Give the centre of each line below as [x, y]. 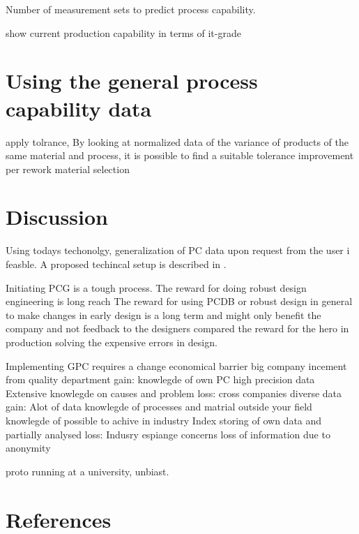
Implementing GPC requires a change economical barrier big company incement [176, 365]
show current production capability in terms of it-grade [123, 32]
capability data [79, 108]
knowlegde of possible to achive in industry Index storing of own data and [164, 420]
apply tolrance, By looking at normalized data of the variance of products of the [177, 141]
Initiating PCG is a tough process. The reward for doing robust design [156, 287]
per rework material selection [68, 169]
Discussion [57, 217]
